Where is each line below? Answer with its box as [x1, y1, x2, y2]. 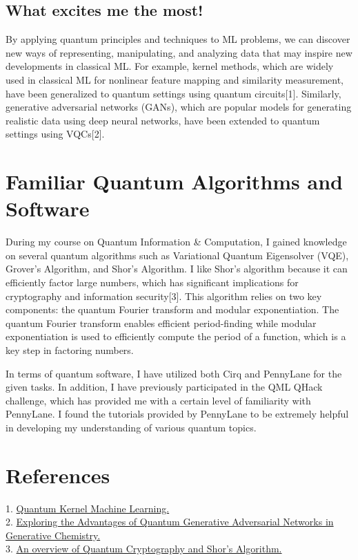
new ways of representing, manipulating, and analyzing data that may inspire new [6, 45, 352, 59]
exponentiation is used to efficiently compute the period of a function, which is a [6, 329, 346, 344]
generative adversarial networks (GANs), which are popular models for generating [6, 100, 352, 114]
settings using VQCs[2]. [6, 127, 105, 141]
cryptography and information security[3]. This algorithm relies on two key [6, 288, 322, 303]
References [6, 460, 110, 489]
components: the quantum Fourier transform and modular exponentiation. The [6, 302, 339, 317]
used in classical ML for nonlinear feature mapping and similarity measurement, [6, 72, 344, 86]
